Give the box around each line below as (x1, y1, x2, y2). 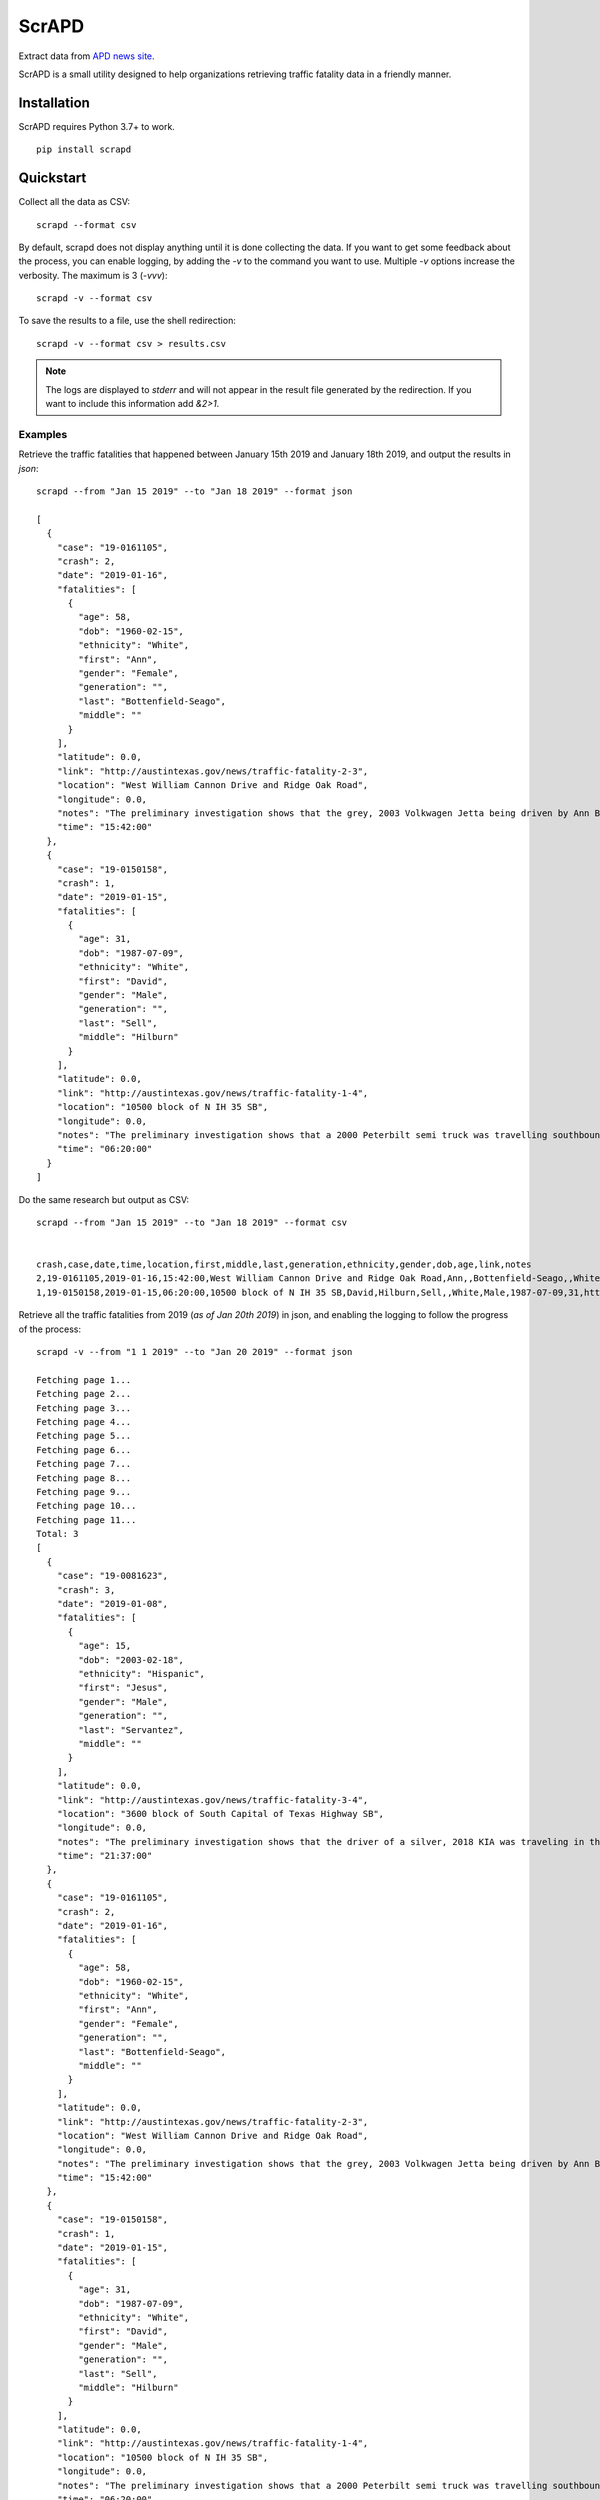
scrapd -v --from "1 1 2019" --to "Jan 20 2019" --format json (36, 1346, 353, 1358)
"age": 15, (78, 1640, 132, 1652)
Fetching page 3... (36, 1402, 132, 1414)
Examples (18, 427, 68, 441)
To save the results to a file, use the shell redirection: (18, 315, 237, 327)
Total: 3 (36, 1528, 79, 1540)
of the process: (18, 1323, 82, 1335)
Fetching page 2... (36, 1388, 132, 1400)
